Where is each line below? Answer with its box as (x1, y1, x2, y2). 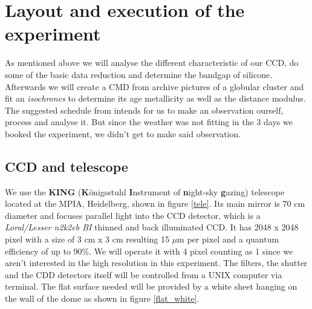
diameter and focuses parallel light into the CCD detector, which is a (5, 209, 261, 221)
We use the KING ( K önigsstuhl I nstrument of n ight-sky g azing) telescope (5, 185, 285, 198)
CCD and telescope (5, 157, 128, 175)
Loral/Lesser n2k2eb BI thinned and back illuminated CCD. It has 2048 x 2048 (5, 221, 299, 233)
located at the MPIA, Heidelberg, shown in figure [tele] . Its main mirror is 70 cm (5, 197, 305, 210)
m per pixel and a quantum (177, 233, 279, 246)
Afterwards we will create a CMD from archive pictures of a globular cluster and (5, 80, 304, 93)
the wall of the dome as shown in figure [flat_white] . (5, 292, 200, 305)
